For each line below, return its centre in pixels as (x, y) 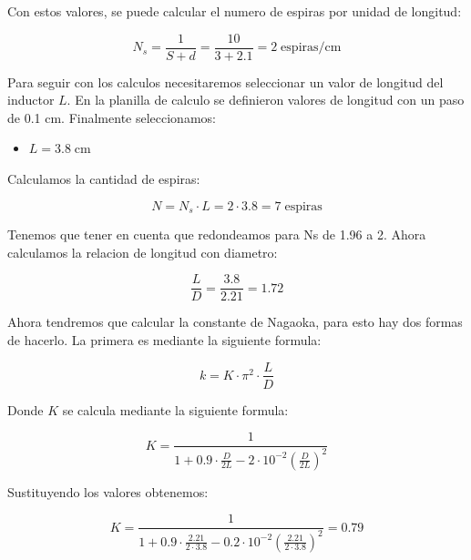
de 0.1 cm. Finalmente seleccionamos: (112, 117)
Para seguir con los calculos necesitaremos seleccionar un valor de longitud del (225, 81)
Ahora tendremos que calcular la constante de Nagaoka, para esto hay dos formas (235, 322)
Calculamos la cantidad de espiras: (104, 179)
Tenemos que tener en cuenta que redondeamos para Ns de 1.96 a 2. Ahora (217, 234)
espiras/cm (311, 48)
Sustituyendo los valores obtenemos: (108, 491)
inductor (31, 100)
